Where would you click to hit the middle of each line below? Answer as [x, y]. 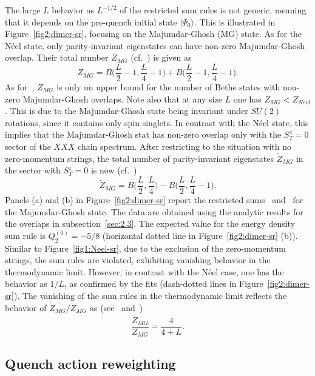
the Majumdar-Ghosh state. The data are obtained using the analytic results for [154, 211]
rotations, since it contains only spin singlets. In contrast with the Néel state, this [157, 122]
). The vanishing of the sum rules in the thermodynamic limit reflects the [150, 296]
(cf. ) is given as [161, 57]
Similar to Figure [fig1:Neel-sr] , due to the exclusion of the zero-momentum [145, 248]
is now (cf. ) [114, 170]
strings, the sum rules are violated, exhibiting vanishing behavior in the [138, 260]
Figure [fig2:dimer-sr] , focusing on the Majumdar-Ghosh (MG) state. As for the [154, 34]
